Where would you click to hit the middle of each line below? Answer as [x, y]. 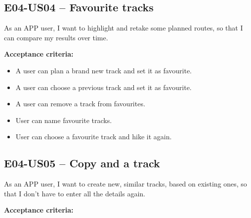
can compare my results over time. [56, 37]
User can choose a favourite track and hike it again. [94, 137]
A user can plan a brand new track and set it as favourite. [104, 70]
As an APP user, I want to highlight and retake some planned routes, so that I [124, 28]
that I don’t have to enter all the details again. [75, 193]
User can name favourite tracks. [64, 120]
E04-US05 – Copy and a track [82, 163]
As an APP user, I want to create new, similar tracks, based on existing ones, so [125, 184]
